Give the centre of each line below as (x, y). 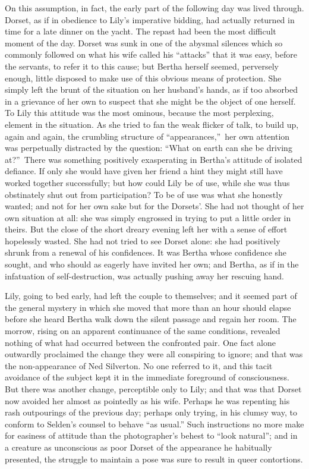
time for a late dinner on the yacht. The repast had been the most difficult (141, 31)
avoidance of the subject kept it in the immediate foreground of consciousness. (147, 377)
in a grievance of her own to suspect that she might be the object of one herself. (150, 101)
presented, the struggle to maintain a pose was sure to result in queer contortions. (154, 459)
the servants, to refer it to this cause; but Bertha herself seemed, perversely (142, 66)
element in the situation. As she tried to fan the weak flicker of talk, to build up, (152, 124)
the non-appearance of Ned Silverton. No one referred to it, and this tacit (139, 365)
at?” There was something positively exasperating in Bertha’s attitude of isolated (154, 159)
